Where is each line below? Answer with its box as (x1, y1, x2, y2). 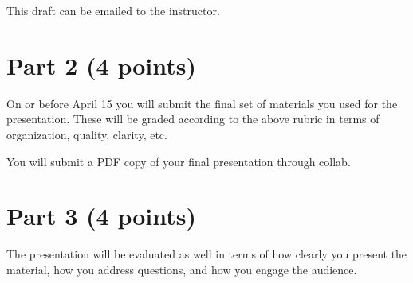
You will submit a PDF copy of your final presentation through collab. (6, 153, 351, 169)
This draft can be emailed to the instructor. (6, 2, 220, 18)
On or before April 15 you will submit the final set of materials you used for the (6, 95, 398, 111)
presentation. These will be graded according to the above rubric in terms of (6, 110, 380, 127)
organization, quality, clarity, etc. (6, 126, 167, 142)
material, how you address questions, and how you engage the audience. (6, 261, 357, 277)
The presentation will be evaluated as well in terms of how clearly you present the (6, 246, 407, 262)
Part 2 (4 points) (6, 48, 197, 81)
